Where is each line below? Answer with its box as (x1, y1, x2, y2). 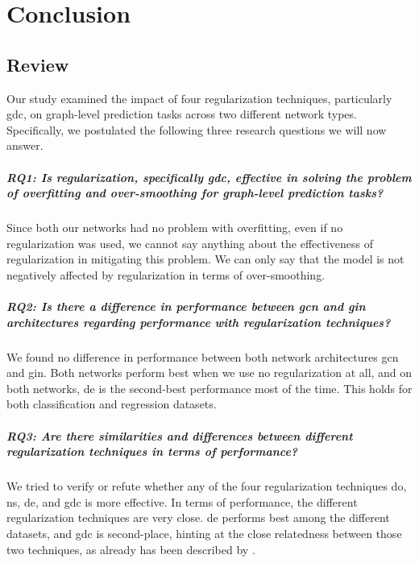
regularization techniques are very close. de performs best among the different (6, 509, 390, 526)
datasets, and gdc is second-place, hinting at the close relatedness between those (6, 524, 402, 541)
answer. (6, 137, 44, 154)
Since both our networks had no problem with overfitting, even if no (6, 219, 343, 236)
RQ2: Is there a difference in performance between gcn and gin (6, 298, 366, 315)
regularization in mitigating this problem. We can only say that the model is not (6, 250, 404, 267)
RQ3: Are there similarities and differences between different (6, 427, 353, 444)
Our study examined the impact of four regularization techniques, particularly (6, 89, 392, 106)
